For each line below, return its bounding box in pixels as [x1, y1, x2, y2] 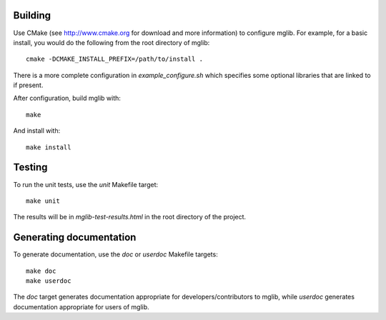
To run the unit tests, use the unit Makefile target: [13, 180, 159, 189]
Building [13, 9, 51, 21]
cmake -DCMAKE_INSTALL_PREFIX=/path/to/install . [26, 55, 204, 64]
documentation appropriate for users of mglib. [13, 302, 149, 311]
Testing [13, 161, 48, 174]
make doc [26, 266, 56, 275]
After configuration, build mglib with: [13, 94, 122, 103]
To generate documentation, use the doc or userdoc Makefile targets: [13, 250, 218, 259]
